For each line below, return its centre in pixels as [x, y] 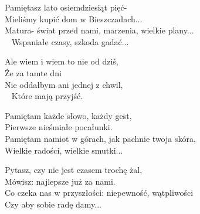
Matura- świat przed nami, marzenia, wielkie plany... [99, 30]
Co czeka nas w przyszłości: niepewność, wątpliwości [99, 193]
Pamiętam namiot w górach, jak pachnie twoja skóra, [100, 138]
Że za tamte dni [33, 72]
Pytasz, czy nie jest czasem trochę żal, [74, 170]
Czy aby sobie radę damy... [53, 204]
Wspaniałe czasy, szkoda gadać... [70, 41]
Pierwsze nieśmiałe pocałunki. [59, 127]
